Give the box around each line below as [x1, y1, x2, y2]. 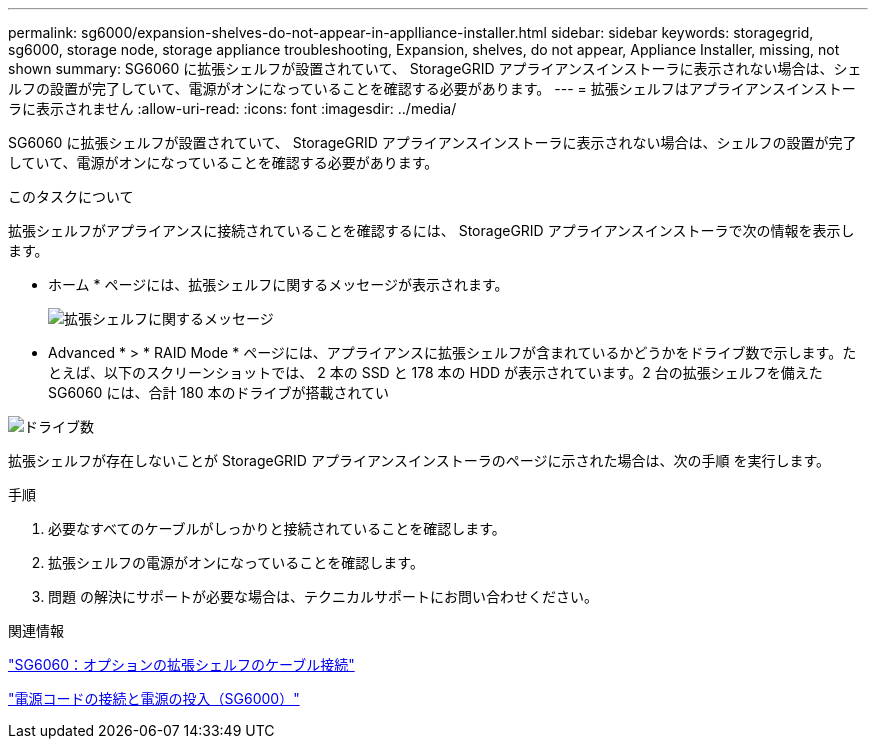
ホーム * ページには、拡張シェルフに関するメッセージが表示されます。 [48, 276, 509, 293]
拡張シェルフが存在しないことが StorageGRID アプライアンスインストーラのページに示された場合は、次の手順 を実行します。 [8, 452, 831, 469]
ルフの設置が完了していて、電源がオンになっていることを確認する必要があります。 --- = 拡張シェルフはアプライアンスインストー [8, 80, 856, 97]
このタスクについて [8, 188, 134, 205]
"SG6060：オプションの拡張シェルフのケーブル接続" [8, 656, 355, 673]
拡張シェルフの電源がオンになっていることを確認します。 [48, 554, 424, 571]
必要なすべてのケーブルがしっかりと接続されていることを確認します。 [48, 520, 506, 537]
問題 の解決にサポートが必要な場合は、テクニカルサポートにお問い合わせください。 [48, 588, 598, 605]
